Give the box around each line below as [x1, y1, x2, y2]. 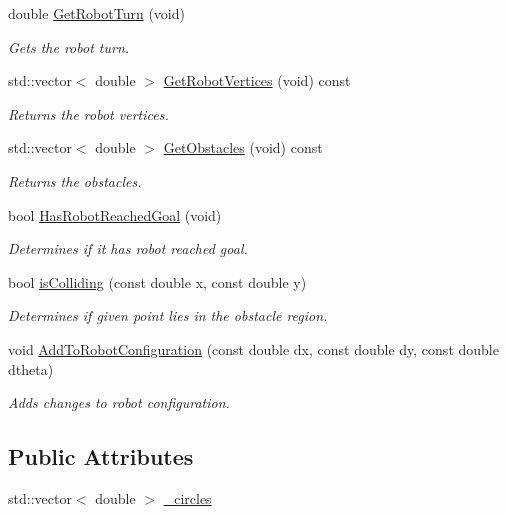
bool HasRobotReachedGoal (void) [8, 204, 222, 225]
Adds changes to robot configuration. [8, 392, 230, 413]
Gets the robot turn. [8, 36, 130, 57]
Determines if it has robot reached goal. [8, 238, 248, 259]
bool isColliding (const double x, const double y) [8, 271, 307, 292]
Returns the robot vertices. [8, 103, 169, 124]
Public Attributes [8, 441, 194, 472]
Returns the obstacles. [8, 170, 142, 191]
